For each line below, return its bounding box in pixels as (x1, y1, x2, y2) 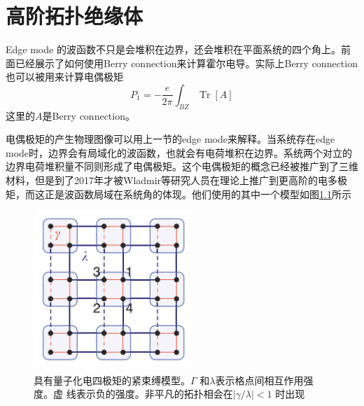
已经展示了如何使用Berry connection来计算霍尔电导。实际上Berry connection (15, 55, 358, 70)
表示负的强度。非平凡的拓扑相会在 (76, 386, 233, 401)
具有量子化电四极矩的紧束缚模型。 (34, 372, 190, 387)
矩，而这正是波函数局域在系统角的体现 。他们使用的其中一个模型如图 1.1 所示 (6, 186, 351, 201)
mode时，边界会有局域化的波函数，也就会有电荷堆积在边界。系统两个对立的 (6, 145, 353, 160)
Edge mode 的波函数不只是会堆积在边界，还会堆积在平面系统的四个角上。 (6, 42, 341, 57)
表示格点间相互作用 (215, 372, 304, 387)
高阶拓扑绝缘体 (6, 1, 143, 30)
